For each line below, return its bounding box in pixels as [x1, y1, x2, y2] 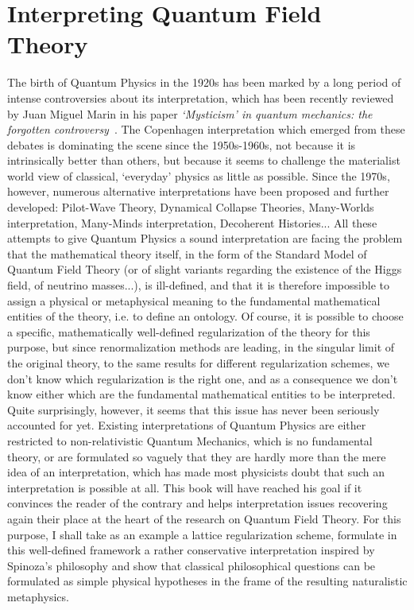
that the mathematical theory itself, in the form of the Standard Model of [7, 245, 367, 262]
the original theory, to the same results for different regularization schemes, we [7, 355, 389, 371]
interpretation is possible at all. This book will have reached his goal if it [7, 479, 362, 495]
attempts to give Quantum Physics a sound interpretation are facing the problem [7, 230, 403, 247]
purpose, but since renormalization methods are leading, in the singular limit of [7, 339, 395, 356]
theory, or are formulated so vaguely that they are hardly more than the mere [7, 448, 386, 464]
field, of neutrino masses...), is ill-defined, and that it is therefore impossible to [7, 277, 389, 293]
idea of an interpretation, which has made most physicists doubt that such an [7, 464, 385, 480]
